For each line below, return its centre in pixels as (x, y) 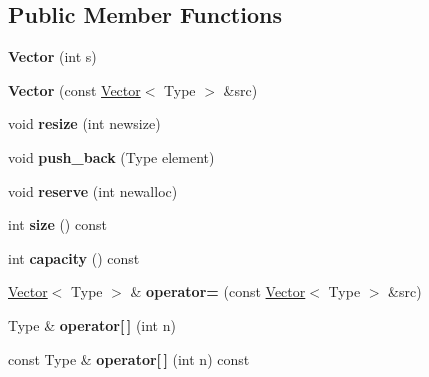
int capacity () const (74, 257)
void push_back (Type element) (111, 156)
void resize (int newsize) (84, 123)
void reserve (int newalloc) (93, 190)
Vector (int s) (52, 56)
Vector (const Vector (74, 89)
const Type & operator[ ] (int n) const (129, 358)
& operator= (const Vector (218, 291)
